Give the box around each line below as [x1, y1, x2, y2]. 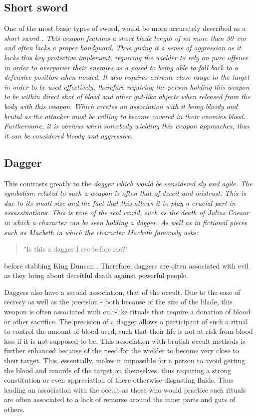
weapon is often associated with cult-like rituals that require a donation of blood [4, 306, 251, 317]
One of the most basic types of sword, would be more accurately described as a [4, 23, 246, 33]
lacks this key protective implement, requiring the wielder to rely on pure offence [4, 52, 249, 62]
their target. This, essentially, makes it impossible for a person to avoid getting [4, 355, 246, 366]
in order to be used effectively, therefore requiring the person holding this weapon [4, 81, 250, 92]
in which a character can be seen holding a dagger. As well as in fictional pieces [4, 217, 248, 227]
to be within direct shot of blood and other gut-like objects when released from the [4, 91, 251, 102]
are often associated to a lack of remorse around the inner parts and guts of [4, 394, 236, 405]
